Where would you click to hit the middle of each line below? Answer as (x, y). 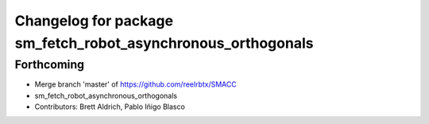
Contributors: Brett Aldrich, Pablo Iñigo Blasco (110, 107)
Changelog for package (94, 21)
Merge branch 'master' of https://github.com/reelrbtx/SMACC (136, 84)
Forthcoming (50, 64)
